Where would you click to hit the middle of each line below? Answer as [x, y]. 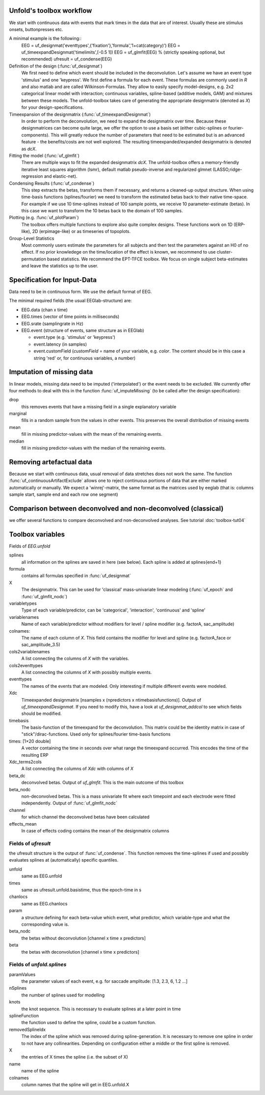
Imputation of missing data [51, 372]
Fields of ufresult [30, 843]
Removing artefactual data [51, 462]
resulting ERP [35, 755]
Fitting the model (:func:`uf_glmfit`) [44, 156]
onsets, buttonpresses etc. [36, 29]
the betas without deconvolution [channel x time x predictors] [83, 938]
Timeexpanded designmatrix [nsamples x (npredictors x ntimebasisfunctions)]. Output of [111, 700]
